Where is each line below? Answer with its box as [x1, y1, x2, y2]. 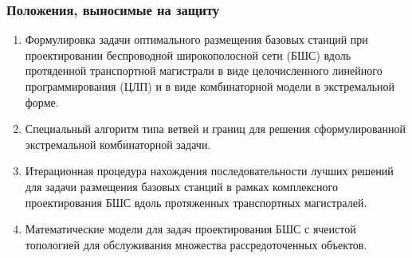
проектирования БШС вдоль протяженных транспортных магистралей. [25, 193, 367, 210]
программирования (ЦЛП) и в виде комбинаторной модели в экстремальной [25, 78, 395, 94]
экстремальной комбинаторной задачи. [25, 135, 211, 152]
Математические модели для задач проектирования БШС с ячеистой [25, 221, 356, 237]
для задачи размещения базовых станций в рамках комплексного [25, 178, 338, 194]
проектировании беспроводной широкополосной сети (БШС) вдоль [25, 46, 351, 63]
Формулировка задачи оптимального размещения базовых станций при [25, 31, 368, 48]
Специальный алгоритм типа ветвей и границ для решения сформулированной [25, 120, 406, 137]
